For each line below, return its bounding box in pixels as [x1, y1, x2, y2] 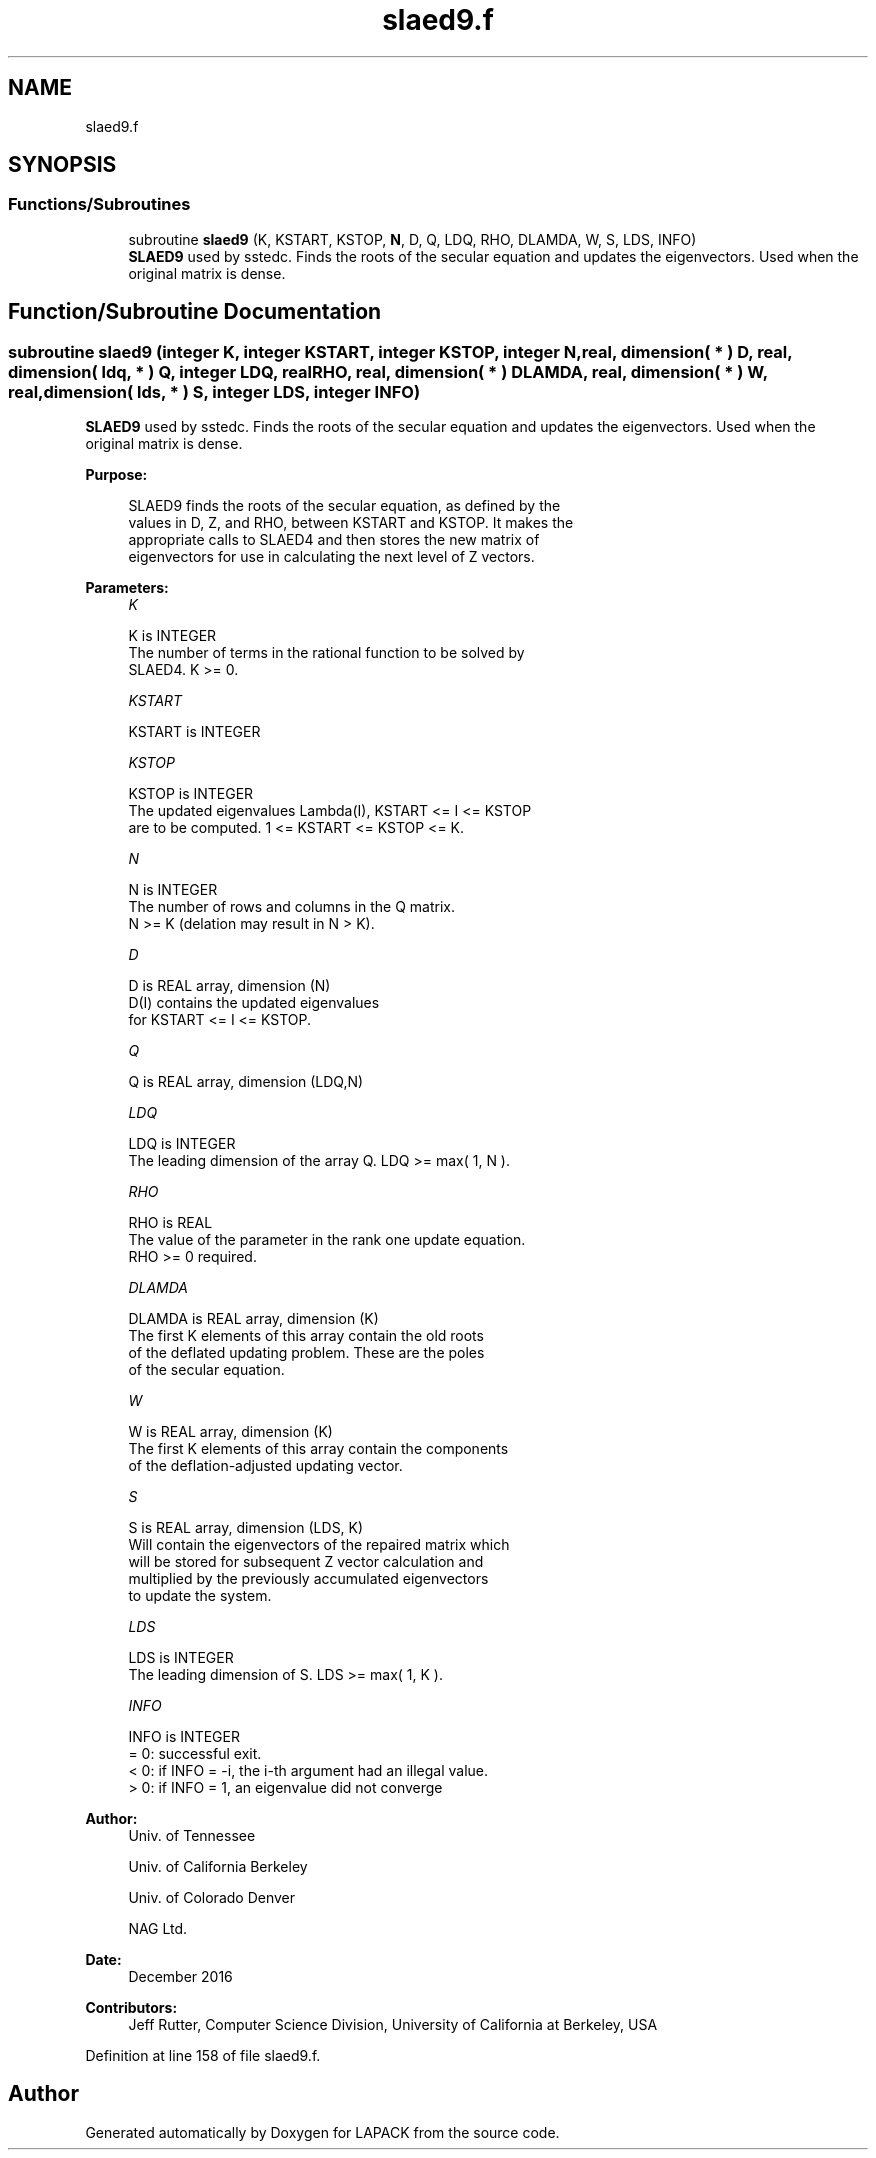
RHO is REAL [128, 1214, 213, 1232]
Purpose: [85, 466, 148, 484]
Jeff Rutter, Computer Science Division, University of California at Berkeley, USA [128, 2016, 658, 2034]
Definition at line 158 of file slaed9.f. [85, 2047, 321, 2065]
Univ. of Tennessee [128, 1827, 256, 1845]
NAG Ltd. [128, 1920, 188, 1938]
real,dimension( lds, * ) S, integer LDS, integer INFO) [8, 381, 421, 402]
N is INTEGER [128, 881, 218, 899]
